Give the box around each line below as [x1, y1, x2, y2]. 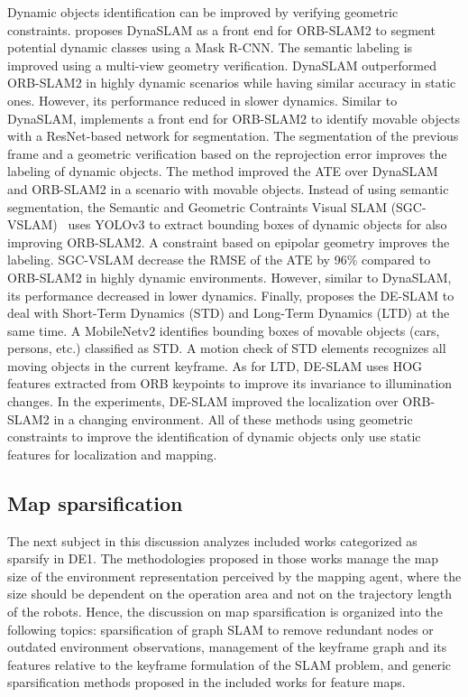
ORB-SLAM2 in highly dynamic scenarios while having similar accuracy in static [7, 73, 456, 92]
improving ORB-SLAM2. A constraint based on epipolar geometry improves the [7, 232, 450, 251]
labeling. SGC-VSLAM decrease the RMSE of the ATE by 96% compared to [7, 250, 431, 269]
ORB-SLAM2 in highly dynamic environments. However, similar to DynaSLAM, [7, 267, 452, 286]
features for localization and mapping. [7, 444, 217, 463]
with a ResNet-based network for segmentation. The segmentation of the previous [7, 126, 459, 145]
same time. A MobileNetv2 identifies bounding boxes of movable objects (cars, [7, 321, 440, 339]
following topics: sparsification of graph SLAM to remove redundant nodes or [7, 619, 434, 638]
